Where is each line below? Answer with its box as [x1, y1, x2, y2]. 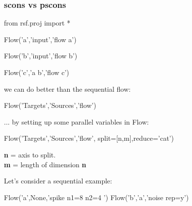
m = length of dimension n [4, 159, 86, 169]
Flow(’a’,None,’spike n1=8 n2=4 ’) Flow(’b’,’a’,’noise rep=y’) [4, 192, 189, 202]
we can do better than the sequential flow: [4, 83, 131, 94]
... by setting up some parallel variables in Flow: [4, 116, 149, 127]
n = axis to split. [4, 149, 56, 159]
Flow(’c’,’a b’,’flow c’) [4, 67, 69, 77]
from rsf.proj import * [4, 18, 71, 28]
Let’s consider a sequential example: [4, 176, 112, 186]
